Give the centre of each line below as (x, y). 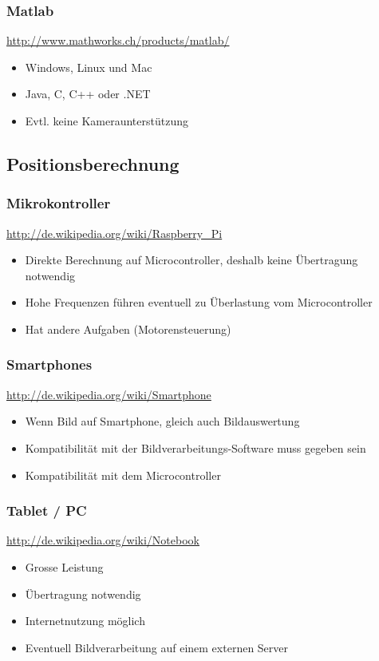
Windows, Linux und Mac (89, 67)
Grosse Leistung (64, 566)
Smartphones (49, 364)
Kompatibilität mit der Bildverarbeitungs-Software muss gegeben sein (195, 447)
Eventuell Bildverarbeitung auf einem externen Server (157, 647)
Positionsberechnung (93, 163)
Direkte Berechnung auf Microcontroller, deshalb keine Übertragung (191, 260)
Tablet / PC (47, 511)
